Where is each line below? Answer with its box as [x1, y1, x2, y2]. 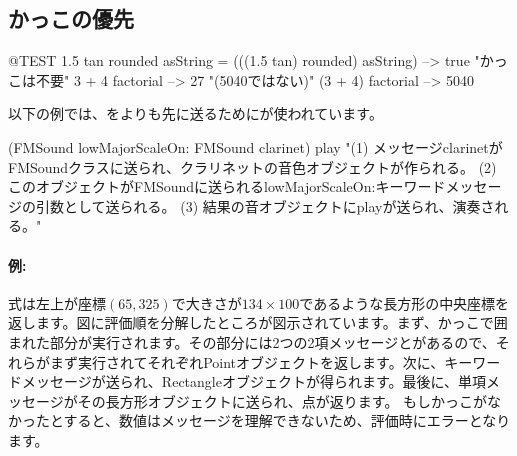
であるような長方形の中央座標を [299, 292, 510, 313]
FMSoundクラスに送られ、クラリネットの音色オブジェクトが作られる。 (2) [8, 156, 497, 177]
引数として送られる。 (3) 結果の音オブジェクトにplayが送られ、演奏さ [35, 195, 495, 216]
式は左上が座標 [8, 292, 106, 313]
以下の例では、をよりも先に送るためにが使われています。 [8, 103, 383, 124]
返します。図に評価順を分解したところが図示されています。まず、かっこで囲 [8, 312, 508, 333]
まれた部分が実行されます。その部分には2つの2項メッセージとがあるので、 [8, 331, 496, 352]
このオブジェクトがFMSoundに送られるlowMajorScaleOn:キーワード [8, 176, 446, 197]
